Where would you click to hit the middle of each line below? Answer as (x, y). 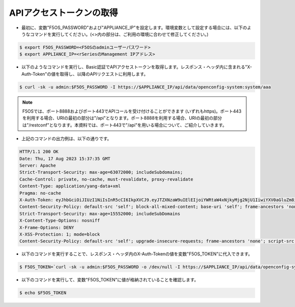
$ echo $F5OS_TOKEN (43, 293)
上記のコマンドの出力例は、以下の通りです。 (66, 139)
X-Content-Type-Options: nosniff (60, 221)
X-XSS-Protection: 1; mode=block (60, 234)
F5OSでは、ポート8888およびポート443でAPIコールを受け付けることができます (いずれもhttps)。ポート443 (132, 111)
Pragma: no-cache (40, 193)
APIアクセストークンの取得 (63, 13)
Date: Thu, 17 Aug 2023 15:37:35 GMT (65, 158)
